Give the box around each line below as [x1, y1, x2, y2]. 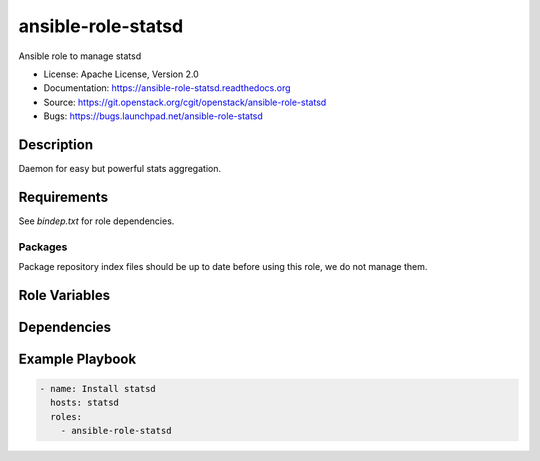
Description [18, 136, 94, 153]
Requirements [18, 188, 109, 205]
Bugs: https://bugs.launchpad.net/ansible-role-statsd [43, 110, 264, 122]
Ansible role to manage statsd [18, 50, 142, 62]
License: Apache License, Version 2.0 [43, 68, 199, 80]
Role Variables [18, 286, 110, 304]
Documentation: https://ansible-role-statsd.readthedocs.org [43, 82, 291, 94]
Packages [18, 240, 68, 254]
